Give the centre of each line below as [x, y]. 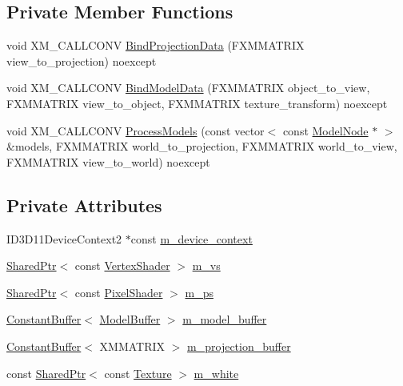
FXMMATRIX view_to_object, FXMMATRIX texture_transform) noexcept [197, 103]
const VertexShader [122, 265]
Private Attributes [84, 205]
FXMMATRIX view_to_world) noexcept [108, 161]
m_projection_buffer [239, 346]
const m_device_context [192, 238]
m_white [216, 373]
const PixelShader [119, 292]
